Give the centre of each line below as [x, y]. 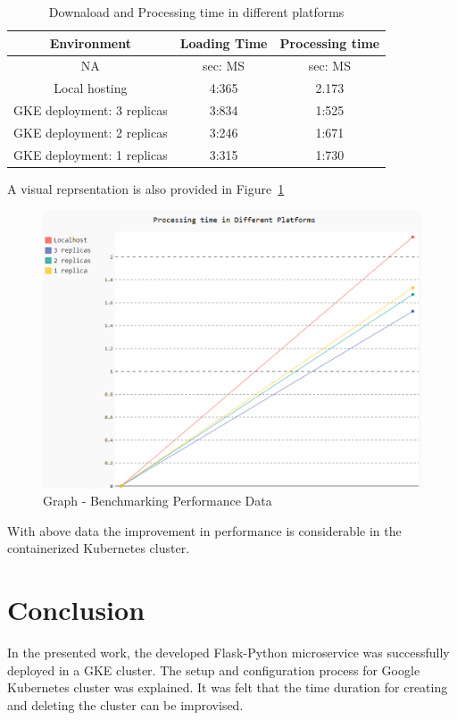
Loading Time [224, 42]
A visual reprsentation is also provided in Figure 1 [146, 188]
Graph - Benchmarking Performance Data [158, 501]
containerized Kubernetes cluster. [99, 548]
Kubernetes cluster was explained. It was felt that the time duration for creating [228, 687]
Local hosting [91, 88]
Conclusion [76, 610]
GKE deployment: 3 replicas [91, 110]
